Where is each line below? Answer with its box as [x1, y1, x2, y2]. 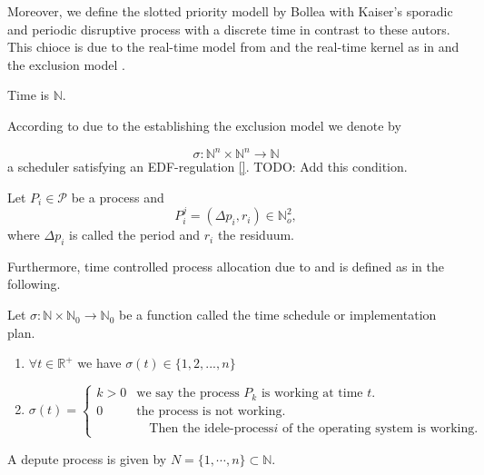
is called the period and [69, 225, 201, 244]
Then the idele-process [149, 421, 274, 435]
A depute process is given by [7, 449, 167, 468]
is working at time [261, 387, 363, 401]
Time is [7, 85, 49, 104]
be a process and [71, 187, 164, 206]
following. [7, 274, 61, 293]
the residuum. [217, 225, 295, 244]
